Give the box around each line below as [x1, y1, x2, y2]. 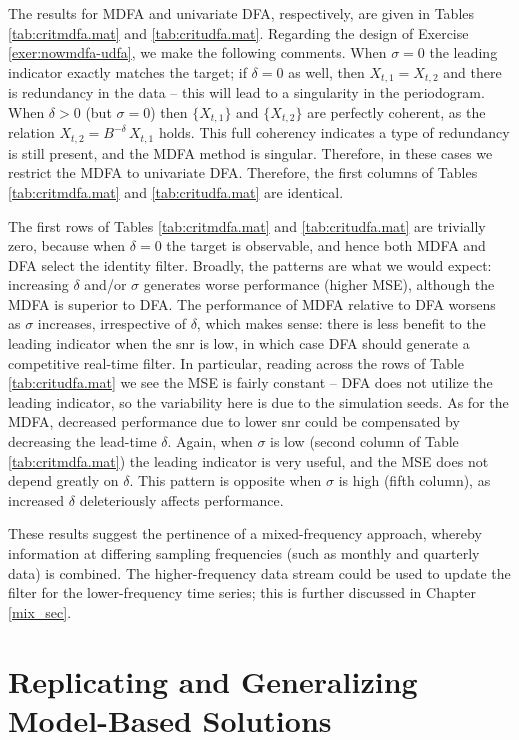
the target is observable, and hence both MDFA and [166, 235, 486, 256]
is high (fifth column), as [338, 470, 491, 491]
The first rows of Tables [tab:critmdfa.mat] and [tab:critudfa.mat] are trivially [8, 215, 486, 236]
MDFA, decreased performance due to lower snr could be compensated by [8, 411, 460, 432]
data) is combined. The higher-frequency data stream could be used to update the [8, 562, 511, 583]
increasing [8, 274, 69, 295]
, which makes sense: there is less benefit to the [196, 313, 486, 334]
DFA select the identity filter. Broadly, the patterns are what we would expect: [8, 254, 492, 275]
